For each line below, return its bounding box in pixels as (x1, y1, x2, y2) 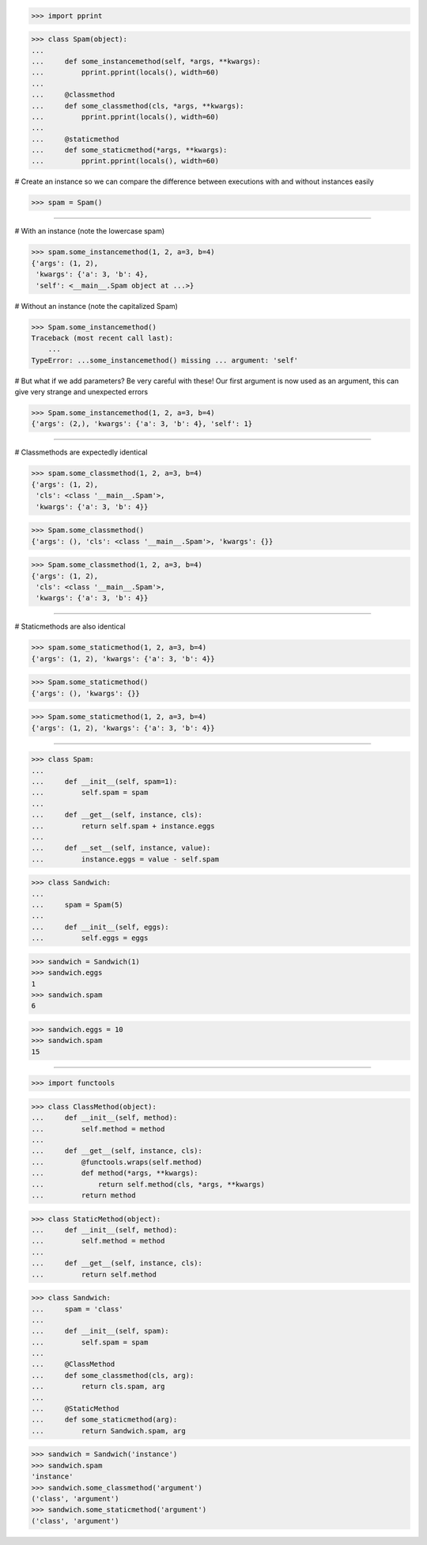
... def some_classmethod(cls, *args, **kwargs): (31, 101, 244, 110)
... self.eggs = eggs (31, 934, 149, 942)
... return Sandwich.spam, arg (31, 1426, 186, 1435)
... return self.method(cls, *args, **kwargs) (31, 1180, 265, 1189)
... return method (31, 1191, 136, 1200)
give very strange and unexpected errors (14, 387, 149, 397)
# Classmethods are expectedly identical (14, 447, 148, 457)
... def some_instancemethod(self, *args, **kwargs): (31, 56, 261, 66)
